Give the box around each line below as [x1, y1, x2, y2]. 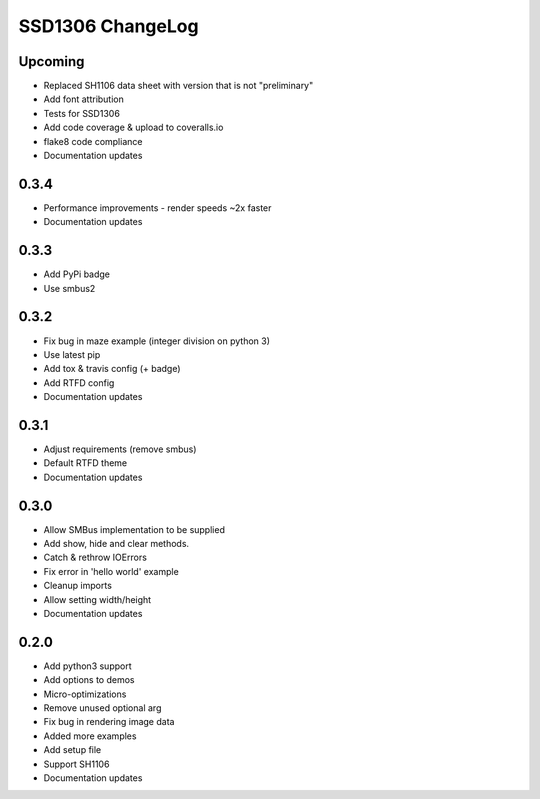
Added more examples [43, 730, 137, 742]
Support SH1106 [43, 758, 110, 770]
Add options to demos [43, 674, 135, 686]
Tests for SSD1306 [43, 107, 120, 119]
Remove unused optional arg [43, 702, 162, 714]
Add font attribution [43, 93, 125, 105]
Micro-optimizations [43, 688, 127, 700]
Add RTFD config [43, 376, 115, 389]
